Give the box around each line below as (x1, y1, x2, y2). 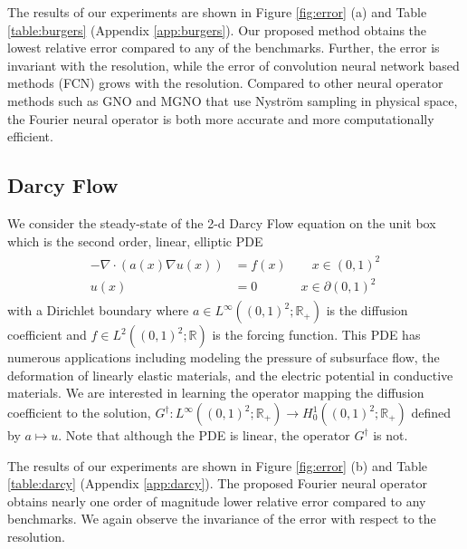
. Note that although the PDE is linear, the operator (58, 426, 350, 445)
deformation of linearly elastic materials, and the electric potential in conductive (7, 365, 453, 384)
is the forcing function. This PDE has (212, 325, 421, 344)
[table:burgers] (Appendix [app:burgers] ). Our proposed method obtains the (7, 20, 427, 39)
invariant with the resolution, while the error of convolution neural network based (7, 55, 460, 74)
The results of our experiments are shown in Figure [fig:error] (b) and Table (7, 456, 428, 475)
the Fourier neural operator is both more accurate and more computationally (7, 109, 434, 128)
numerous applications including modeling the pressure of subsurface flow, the (7, 348, 440, 367)
